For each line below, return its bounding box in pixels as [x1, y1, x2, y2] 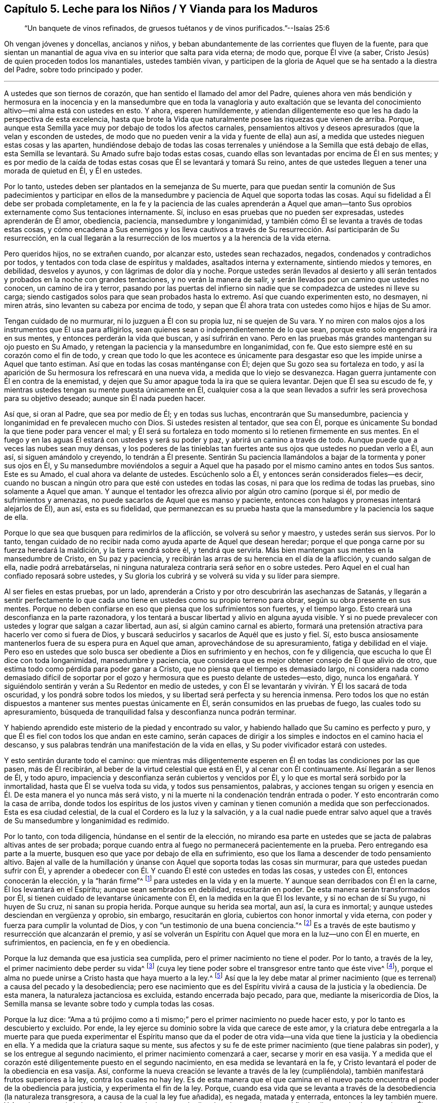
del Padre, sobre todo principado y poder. [4, 65, 143, 74]
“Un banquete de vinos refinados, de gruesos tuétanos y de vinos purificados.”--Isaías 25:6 [24, 24, 330, 33]
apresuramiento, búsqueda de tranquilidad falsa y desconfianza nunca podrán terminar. [4, 708, 296, 717]
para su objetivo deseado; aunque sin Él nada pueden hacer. [4, 394, 206, 403]
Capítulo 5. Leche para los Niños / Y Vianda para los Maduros [4, 3, 318, 15]
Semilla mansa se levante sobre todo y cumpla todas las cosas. [4, 999, 214, 1008]
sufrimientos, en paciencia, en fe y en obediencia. [4, 938, 170, 947]
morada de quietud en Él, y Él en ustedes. [4, 166, 143, 175]
